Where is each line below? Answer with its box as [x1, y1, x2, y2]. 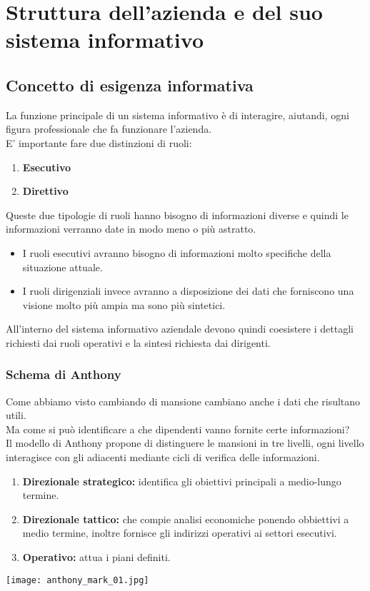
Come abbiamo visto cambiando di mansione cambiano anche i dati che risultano [6, 393, 361, 408]
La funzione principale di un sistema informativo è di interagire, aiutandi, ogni [6, 107, 349, 122]
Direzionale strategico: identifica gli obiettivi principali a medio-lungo [22, 473, 341, 488]
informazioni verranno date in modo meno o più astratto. [6, 221, 256, 236]
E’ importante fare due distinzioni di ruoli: [6, 135, 192, 150]
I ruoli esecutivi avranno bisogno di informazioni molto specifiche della [22, 245, 331, 260]
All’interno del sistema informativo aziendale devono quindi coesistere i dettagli [6, 321, 354, 336]
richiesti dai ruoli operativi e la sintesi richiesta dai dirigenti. [6, 335, 271, 350]
